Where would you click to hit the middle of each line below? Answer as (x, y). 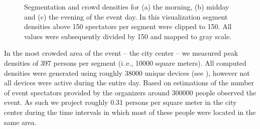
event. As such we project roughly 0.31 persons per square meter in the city (120, 102)
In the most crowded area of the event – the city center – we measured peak (121, 53)
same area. (20, 122)
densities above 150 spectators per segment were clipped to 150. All (128, 26)
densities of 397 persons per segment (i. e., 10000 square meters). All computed (125, 62)
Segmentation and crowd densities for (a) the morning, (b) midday (127, 7)
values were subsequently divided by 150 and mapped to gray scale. (128, 36)
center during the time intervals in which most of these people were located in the (130, 112)
